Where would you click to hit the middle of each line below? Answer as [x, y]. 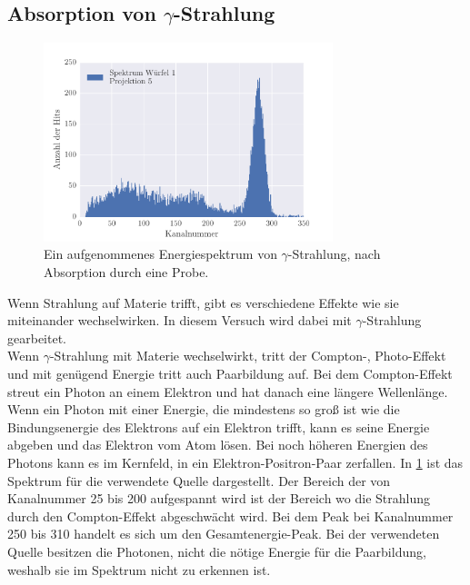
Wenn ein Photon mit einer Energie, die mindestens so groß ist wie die [204, 409]
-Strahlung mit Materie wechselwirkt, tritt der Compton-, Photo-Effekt [248, 356]
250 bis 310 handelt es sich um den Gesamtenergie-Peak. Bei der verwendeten [224, 534]
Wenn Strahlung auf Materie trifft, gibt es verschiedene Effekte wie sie [203, 302]
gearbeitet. [37, 337]
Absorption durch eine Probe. [126, 272]
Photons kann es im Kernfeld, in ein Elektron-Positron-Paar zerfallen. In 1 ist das [235, 462]
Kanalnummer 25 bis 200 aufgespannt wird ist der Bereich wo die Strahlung [219, 498]
